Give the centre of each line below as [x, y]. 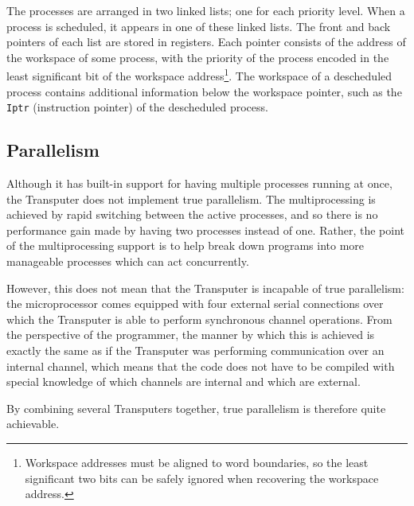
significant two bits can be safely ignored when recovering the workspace [202, 478]
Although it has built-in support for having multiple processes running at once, [199, 183]
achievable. [33, 424]
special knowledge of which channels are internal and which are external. [184, 381]
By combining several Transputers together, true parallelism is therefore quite [196, 408]
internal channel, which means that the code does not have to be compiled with [201, 366]
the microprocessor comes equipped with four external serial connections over [195, 304]
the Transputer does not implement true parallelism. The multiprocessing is [191, 199]
